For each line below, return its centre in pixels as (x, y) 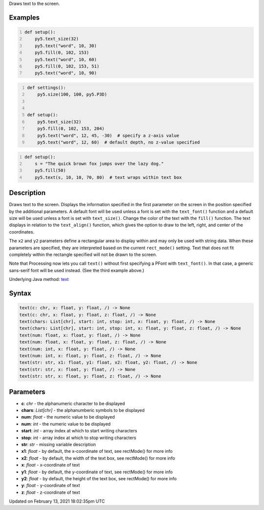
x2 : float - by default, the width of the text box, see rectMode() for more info (98, 458)
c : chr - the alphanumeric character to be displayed (73, 404)
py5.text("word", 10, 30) (66, 46)
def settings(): (46, 87)
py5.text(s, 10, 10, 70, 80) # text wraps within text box (108, 177)
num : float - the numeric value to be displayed (68, 417)
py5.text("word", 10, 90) (66, 73)
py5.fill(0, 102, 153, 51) (67, 66)
